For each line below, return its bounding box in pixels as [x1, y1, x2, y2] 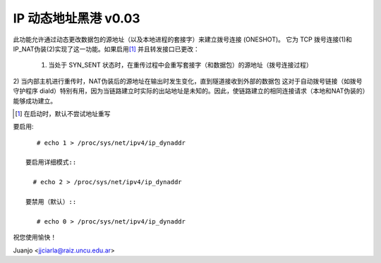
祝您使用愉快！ [13, 233, 56, 242]
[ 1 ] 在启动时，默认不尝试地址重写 [15, 109, 111, 117]
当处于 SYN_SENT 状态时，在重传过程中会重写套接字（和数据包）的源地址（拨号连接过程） [48, 60, 313, 70]
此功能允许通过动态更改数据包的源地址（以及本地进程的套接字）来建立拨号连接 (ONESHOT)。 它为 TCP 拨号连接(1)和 [13, 35, 353, 44]
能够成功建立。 [13, 96, 56, 105]
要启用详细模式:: [25, 158, 77, 167]
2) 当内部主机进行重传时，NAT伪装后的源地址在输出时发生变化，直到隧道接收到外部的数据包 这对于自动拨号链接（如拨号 [13, 77, 363, 85]
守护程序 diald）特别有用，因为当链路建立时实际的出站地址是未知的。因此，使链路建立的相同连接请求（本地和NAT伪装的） [13, 86, 366, 95]
